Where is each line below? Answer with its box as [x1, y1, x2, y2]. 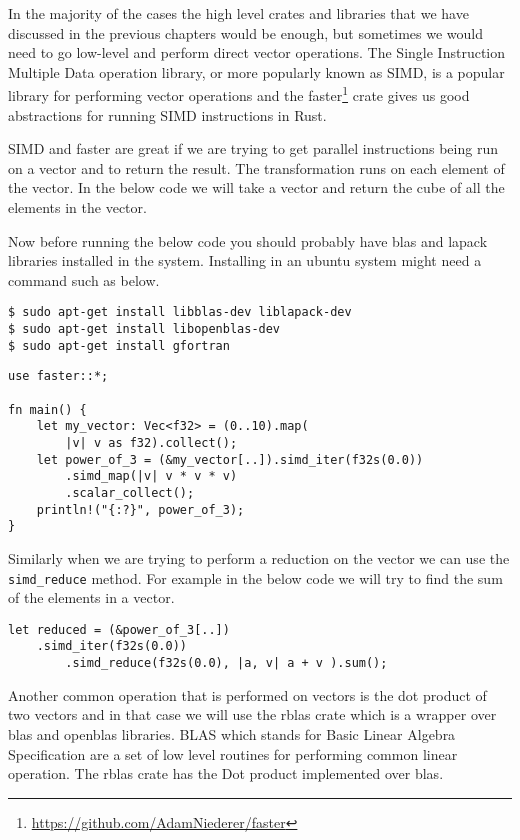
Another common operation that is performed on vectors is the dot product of [8, 684, 487, 705]
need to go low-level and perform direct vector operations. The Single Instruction [8, 42, 505, 63]
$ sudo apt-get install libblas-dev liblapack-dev [8, 305, 352, 320]
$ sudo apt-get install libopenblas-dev [8, 322, 281, 337]
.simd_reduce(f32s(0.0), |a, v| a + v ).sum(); [65, 656, 388, 671]
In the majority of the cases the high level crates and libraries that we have [8, 3, 469, 23]
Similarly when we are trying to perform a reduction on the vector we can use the [8, 547, 510, 568]
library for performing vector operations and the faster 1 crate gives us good [8, 82, 470, 106]
